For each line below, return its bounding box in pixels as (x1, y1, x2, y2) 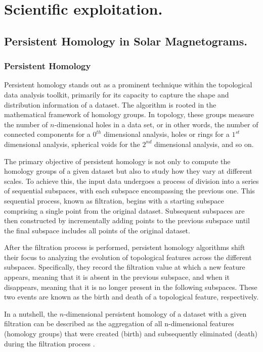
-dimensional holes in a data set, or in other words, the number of (54, 119, 258, 129)
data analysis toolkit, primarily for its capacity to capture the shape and (4, 89, 229, 99)
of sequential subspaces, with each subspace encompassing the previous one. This (4, 185, 255, 196)
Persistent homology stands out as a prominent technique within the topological (4, 79, 252, 90)
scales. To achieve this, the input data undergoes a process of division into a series (4, 175, 259, 186)
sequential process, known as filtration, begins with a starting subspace (4, 195, 224, 206)
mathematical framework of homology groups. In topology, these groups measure (4, 109, 254, 120)
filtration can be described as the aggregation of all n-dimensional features (4, 318, 234, 329)
